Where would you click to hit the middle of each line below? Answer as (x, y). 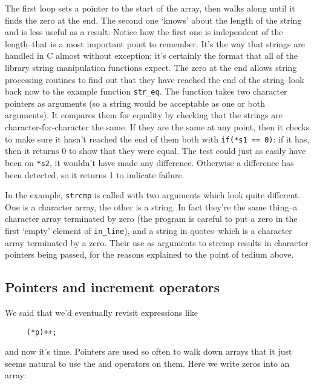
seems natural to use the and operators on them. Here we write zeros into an (147, 363)
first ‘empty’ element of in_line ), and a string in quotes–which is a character (149, 230)
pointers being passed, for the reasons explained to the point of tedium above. (149, 254)
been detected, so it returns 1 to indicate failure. (95, 174)
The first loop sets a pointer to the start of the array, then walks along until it (150, 8)
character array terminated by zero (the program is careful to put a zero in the (151, 219)
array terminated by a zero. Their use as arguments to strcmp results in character (157, 242)
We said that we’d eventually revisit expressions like (101, 312)
